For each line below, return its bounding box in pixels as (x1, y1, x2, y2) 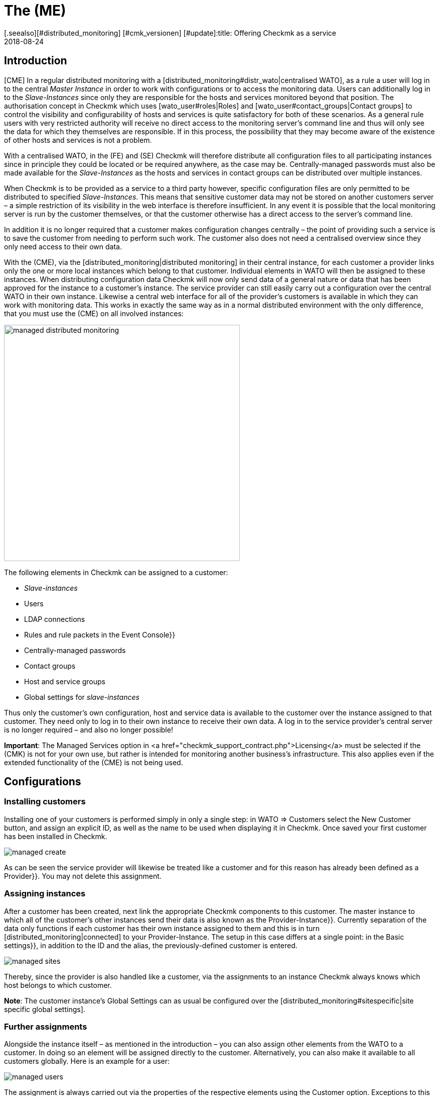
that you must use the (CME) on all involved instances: (4, 309, 184, 318)
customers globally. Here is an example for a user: (4, 1057, 170, 1066)
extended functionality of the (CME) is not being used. (4, 758, 183, 767)
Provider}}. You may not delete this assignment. (4, 871, 162, 880)
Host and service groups (24, 677, 106, 686)
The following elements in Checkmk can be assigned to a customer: (4, 568, 228, 577)
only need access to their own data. (4, 242, 122, 251)
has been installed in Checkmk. (4, 832, 107, 841)
